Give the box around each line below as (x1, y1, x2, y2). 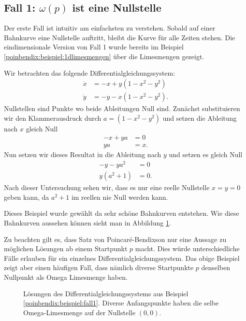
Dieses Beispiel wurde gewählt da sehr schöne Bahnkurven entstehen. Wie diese (4, 208, 239, 218)
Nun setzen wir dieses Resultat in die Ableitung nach (4, 149, 161, 160)
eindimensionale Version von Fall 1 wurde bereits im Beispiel (4, 42, 184, 52)
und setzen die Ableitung (162, 112, 237, 123)
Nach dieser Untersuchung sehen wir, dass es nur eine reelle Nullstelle (4, 182, 210, 193)
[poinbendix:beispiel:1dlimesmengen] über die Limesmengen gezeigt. (4, 51, 204, 61)
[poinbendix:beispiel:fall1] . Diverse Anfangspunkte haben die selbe (23, 298, 219, 308)
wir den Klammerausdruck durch (4, 112, 101, 123)
